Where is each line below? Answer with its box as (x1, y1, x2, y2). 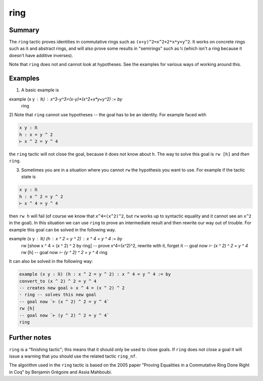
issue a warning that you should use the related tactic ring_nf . (9, 353, 137, 359)
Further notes (9, 334, 52, 342)
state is (21, 174, 36, 180)
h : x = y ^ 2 (19, 132, 53, 137)
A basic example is (21, 87, 59, 93)
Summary (9, 26, 39, 34)
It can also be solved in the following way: (9, 258, 94, 264)
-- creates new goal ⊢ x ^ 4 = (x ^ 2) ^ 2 (19, 285, 125, 291)
